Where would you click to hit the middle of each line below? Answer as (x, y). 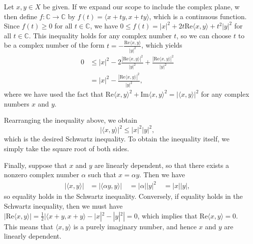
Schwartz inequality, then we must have (63, 205)
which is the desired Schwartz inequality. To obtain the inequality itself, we (117, 139)
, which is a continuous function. (198, 16)
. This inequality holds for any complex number (100, 35)
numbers (17, 103)
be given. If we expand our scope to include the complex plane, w (141, 6)
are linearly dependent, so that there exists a (162, 165)
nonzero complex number (42, 175)
